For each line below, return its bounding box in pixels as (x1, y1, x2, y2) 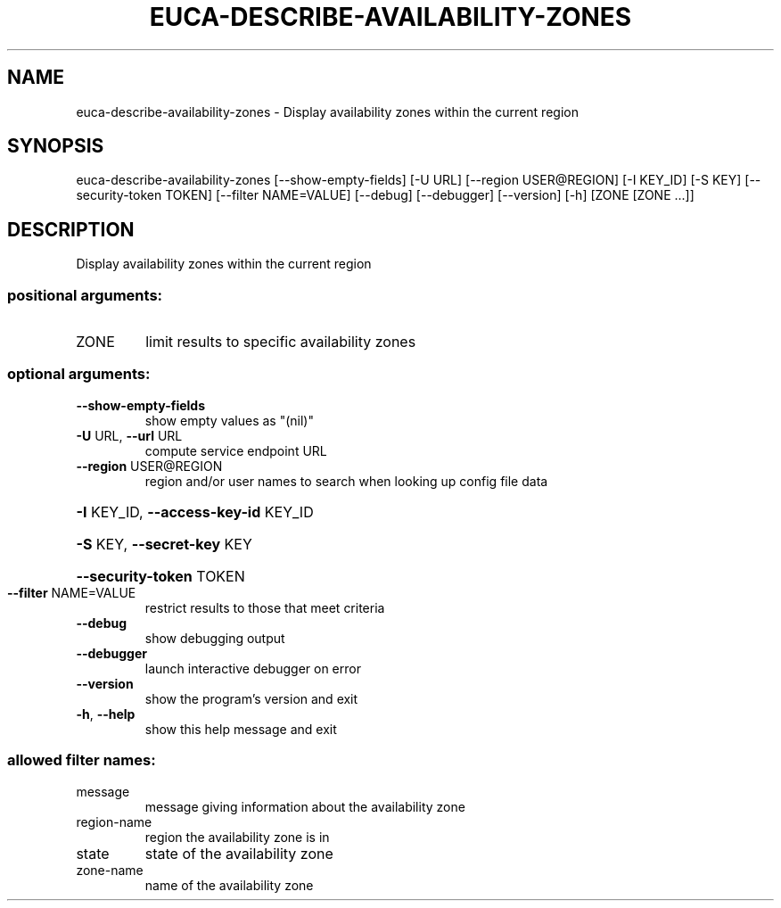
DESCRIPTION (7, 218, 135, 241)
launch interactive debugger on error (144, 660, 361, 676)
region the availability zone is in (144, 829, 330, 845)
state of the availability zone (144, 844, 333, 863)
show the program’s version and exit (144, 690, 358, 706)
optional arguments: (7, 365, 151, 384)
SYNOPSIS (7, 135, 104, 158)
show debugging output (144, 630, 285, 646)
